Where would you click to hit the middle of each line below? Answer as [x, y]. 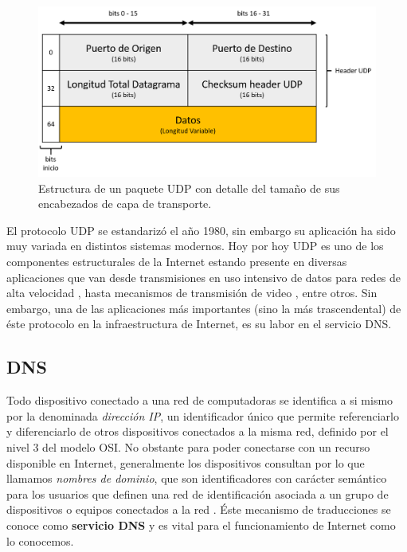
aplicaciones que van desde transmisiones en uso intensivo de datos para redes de [204, 277]
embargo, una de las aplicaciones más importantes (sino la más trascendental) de [204, 308]
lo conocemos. [40, 540]
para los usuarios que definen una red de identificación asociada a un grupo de [198, 493]
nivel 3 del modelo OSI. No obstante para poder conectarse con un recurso [188, 446]
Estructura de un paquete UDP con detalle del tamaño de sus [189, 188]
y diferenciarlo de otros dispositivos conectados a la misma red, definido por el [198, 431]
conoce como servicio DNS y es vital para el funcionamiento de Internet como [201, 525]
